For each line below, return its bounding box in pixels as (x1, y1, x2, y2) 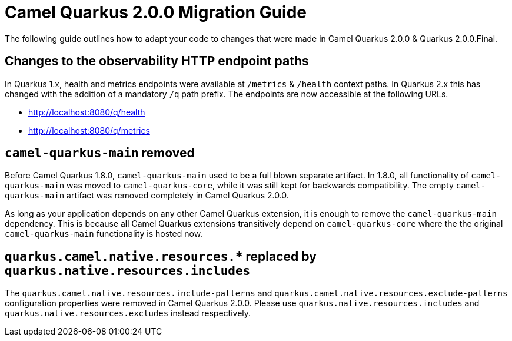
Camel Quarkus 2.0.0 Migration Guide (5, 2, 307, 22)
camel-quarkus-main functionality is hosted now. (5, 229, 203, 239)
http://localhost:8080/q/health (28, 107, 145, 117)
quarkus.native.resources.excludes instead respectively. (5, 308, 251, 319)
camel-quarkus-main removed (5, 145, 195, 161)
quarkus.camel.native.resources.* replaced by (5, 249, 317, 264)
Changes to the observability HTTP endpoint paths (5, 54, 309, 69)
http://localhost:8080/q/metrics (28, 125, 150, 135)
